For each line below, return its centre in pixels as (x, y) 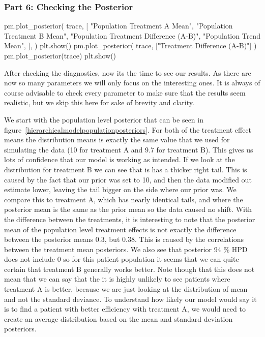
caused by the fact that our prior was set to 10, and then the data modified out (128, 179)
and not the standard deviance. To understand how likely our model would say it (130, 299)
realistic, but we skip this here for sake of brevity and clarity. (99, 102)
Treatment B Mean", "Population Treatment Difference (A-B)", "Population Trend (132, 35)
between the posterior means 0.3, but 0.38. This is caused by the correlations (124, 239)
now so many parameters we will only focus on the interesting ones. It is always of (132, 83)
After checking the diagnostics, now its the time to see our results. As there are (128, 72)
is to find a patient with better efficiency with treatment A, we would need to (125, 309)
